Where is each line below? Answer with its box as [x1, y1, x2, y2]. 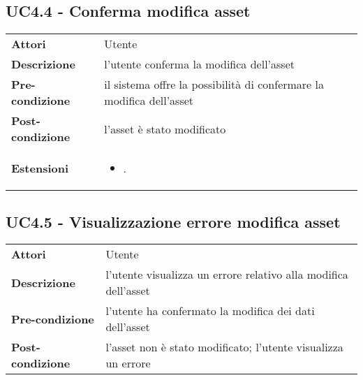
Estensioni [11, 160, 69, 177]
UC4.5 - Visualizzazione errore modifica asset [6, 210, 341, 232]
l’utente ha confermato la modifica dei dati [105, 302, 315, 319]
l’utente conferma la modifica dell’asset [104, 56, 295, 73]
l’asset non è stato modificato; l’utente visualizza [105, 339, 343, 356]
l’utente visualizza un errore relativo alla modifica [105, 266, 348, 283]
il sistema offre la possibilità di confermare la [104, 76, 325, 93]
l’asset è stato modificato [104, 120, 226, 137]
